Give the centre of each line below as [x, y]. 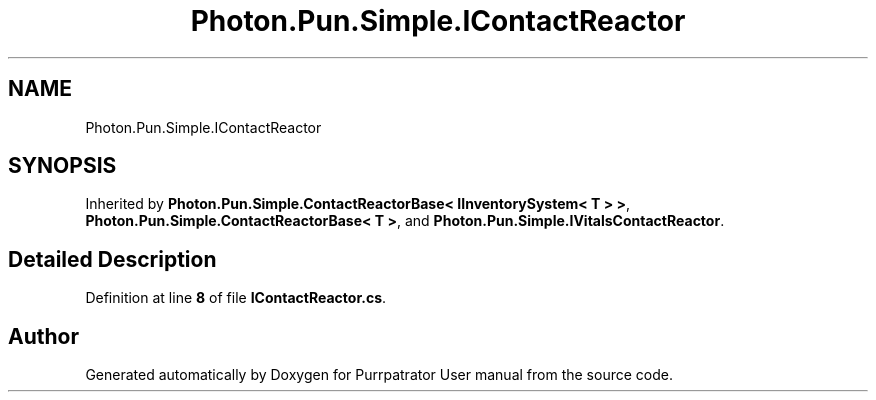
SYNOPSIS [62, 166]
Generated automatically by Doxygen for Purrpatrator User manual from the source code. [379, 375]
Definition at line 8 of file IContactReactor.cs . [236, 298]
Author [43, 336]
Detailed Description [112, 259]
